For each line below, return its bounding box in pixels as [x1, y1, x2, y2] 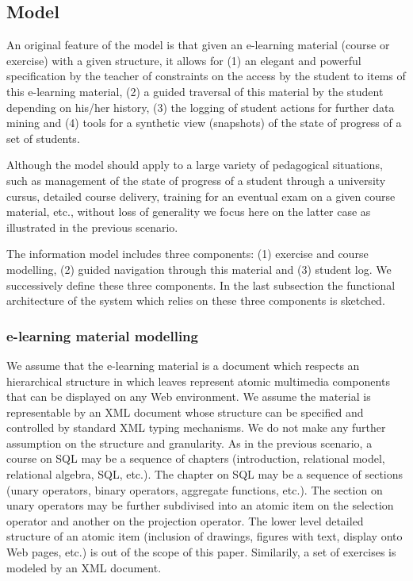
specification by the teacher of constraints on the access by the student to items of [6, 67, 406, 84]
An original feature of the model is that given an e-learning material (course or [6, 37, 390, 53]
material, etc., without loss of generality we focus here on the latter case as [6, 203, 371, 220]
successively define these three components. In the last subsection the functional [6, 276, 396, 293]
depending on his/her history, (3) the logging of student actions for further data [6, 98, 395, 115]
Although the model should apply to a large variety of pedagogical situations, [6, 156, 383, 173]
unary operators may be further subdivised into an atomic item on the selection [6, 497, 394, 514]
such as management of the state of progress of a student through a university [6, 171, 386, 188]
